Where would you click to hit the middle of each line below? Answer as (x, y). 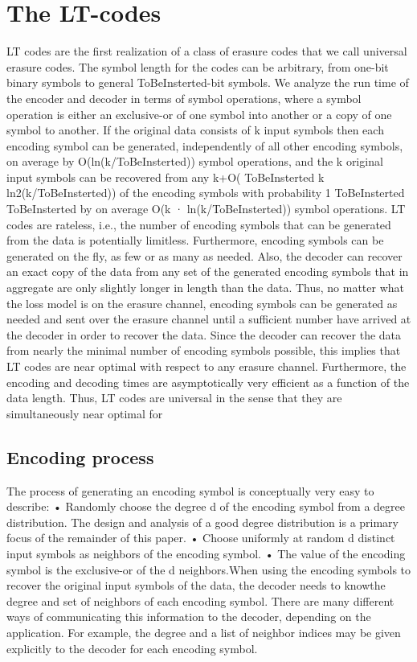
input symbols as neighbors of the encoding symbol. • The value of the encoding (206, 553)
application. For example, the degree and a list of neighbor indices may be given (204, 632)
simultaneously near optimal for (85, 413)
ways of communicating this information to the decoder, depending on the (189, 617)
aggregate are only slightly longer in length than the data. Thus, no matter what (205, 288)
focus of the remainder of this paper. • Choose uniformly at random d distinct (201, 538)
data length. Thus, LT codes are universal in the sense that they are (174, 398)
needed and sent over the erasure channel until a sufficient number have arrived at (209, 319)
